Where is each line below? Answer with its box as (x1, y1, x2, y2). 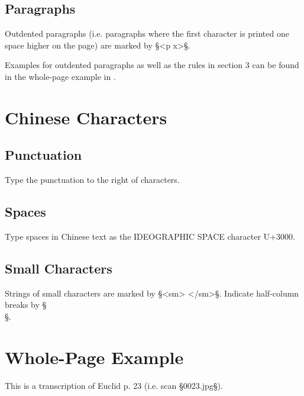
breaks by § (5, 298, 47, 311)
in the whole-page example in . (5, 70, 116, 82)
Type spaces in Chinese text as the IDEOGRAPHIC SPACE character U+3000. (5, 230, 295, 242)
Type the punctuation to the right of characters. (5, 173, 180, 186)
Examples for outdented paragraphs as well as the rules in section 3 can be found (5, 59, 299, 71)
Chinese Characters (5, 105, 167, 129)
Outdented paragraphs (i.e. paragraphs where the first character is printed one (5, 27, 289, 40)
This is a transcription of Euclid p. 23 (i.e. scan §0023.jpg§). (5, 379, 223, 391)
